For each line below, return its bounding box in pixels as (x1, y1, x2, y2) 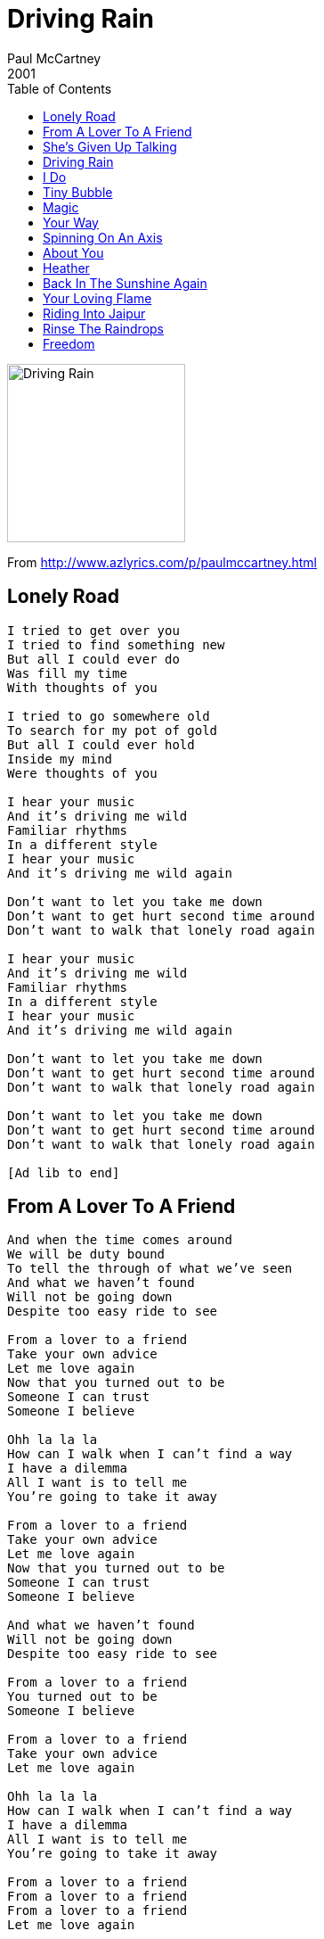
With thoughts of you (7, 680, 158, 695)
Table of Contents (7, 80, 112, 96)
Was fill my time (7, 665, 127, 681)
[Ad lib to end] (7, 1165, 120, 1180)
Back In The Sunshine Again (43, 275, 207, 291)
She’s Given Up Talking (43, 138, 177, 154)
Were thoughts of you (7, 765, 158, 780)
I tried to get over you (7, 623, 180, 638)
